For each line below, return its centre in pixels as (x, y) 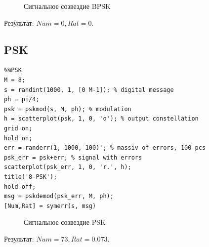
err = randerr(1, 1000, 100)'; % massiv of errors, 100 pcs (105, 148)
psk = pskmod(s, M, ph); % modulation (68, 109)
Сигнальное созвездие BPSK (67, 6)
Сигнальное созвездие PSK (65, 222)
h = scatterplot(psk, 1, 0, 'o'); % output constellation (101, 119)
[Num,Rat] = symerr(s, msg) (50, 206)
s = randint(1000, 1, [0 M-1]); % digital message (89, 90)
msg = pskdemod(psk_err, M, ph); (59, 196)
